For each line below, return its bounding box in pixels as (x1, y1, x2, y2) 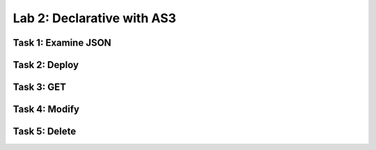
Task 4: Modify (13, 103, 80, 115)
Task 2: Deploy (13, 59, 79, 71)
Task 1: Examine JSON (13, 37, 111, 49)
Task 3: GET (13, 81, 66, 93)
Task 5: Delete (13, 126, 77, 137)
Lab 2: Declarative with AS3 (13, 10, 177, 26)
